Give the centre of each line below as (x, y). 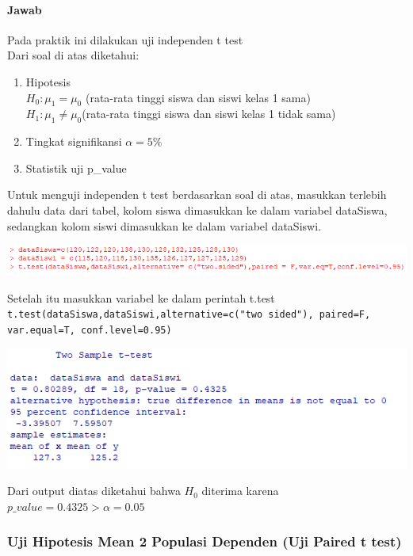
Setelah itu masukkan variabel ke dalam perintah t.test (141, 297)
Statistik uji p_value (76, 168)
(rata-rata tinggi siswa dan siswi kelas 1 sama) (198, 97)
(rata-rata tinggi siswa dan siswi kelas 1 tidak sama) (209, 114)
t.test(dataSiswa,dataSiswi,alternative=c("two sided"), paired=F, (189, 315)
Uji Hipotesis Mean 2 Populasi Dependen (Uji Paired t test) (205, 541)
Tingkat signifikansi (74, 141)
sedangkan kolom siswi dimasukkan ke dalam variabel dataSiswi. (164, 225)
